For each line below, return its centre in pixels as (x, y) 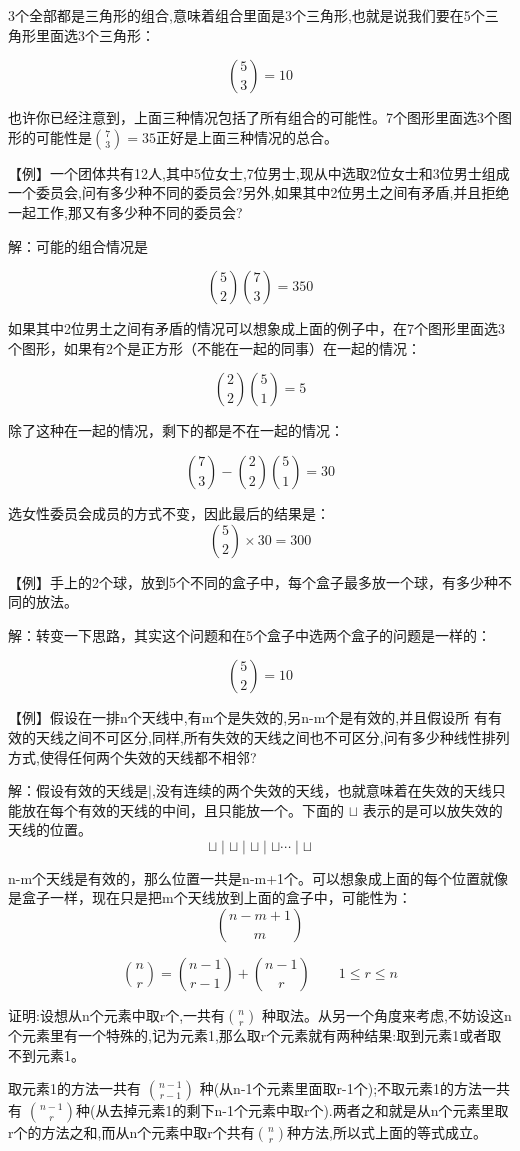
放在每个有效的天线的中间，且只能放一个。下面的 (182, 809)
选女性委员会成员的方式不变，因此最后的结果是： (169, 512)
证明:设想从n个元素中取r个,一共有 (117, 1015)
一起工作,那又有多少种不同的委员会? (125, 211)
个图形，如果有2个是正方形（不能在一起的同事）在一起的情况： (214, 347)
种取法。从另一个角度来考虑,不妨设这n (387, 1015)
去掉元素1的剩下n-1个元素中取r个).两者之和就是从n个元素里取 (309, 1110)
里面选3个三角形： (95, 34)
